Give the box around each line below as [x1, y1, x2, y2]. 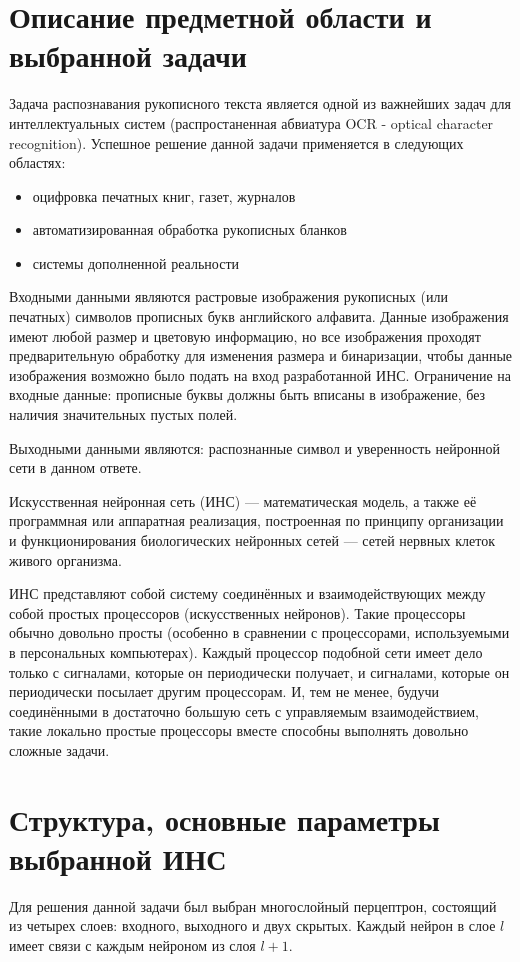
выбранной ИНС [9, 837, 227, 878]
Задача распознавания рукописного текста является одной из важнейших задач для [9, 93, 511, 114]
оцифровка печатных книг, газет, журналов [32, 185, 296, 206]
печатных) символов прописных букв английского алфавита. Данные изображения [9, 306, 509, 327]
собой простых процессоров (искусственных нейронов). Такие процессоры [9, 602, 466, 623]
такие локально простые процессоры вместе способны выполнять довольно [9, 720, 469, 741]
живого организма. [9, 549, 122, 570]
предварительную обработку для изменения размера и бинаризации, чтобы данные [9, 345, 512, 366]
